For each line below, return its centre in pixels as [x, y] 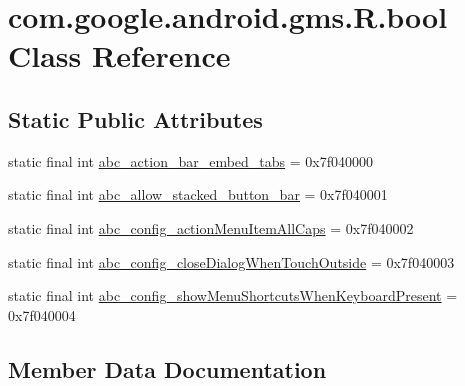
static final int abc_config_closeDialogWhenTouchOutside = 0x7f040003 [231, 261]
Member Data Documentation [167, 368]
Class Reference [119, 55]
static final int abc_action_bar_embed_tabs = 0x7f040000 [191, 160]
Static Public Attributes [135, 118]
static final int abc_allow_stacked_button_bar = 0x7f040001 [198, 194]
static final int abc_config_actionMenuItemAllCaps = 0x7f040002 [211, 227]
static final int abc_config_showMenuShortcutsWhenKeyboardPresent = [233, 295]
